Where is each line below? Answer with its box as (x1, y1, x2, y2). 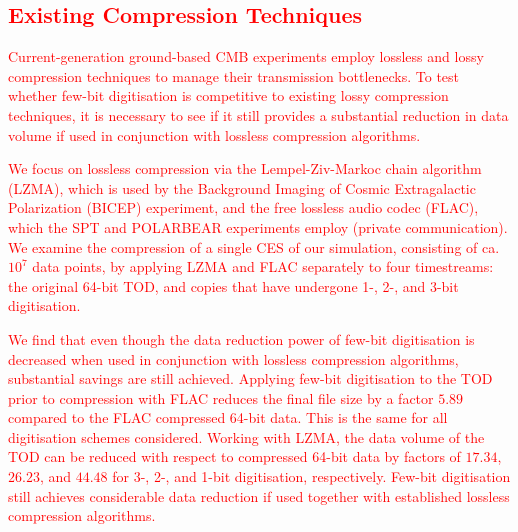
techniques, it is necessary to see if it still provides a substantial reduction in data (8, 104, 509, 125)
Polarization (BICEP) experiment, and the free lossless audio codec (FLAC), (8, 197, 479, 218)
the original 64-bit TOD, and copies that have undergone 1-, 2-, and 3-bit (8, 275, 459, 296)
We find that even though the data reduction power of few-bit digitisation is (8, 328, 475, 349)
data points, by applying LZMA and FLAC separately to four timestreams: (32, 256, 494, 277)
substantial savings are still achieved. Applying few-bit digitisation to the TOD (8, 368, 493, 389)
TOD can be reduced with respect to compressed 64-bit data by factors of (8, 446, 461, 467)
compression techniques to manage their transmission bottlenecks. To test (8, 65, 460, 86)
